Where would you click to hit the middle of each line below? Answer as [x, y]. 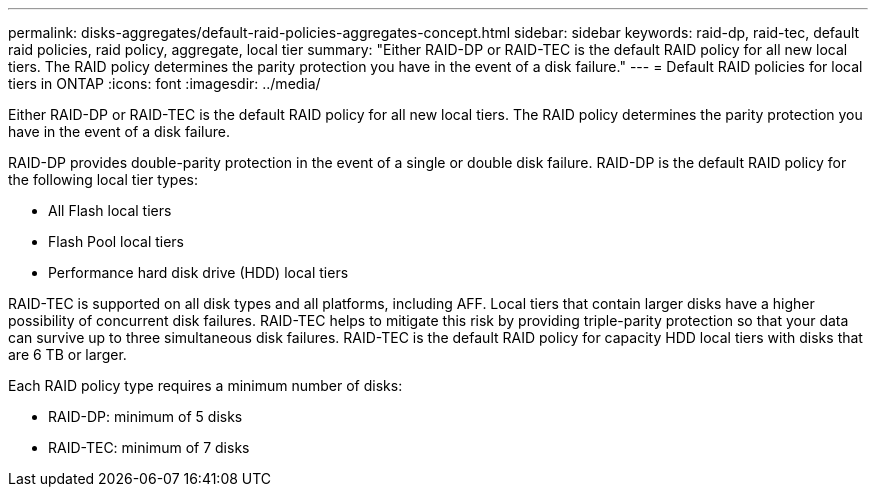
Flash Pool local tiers [116, 241]
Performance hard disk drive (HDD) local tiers [198, 272]
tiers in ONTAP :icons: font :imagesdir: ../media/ [164, 83]
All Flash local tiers [110, 210]
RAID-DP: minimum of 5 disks [145, 416]
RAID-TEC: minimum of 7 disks [149, 447]
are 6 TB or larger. [67, 354]
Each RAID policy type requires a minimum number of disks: [205, 385]
